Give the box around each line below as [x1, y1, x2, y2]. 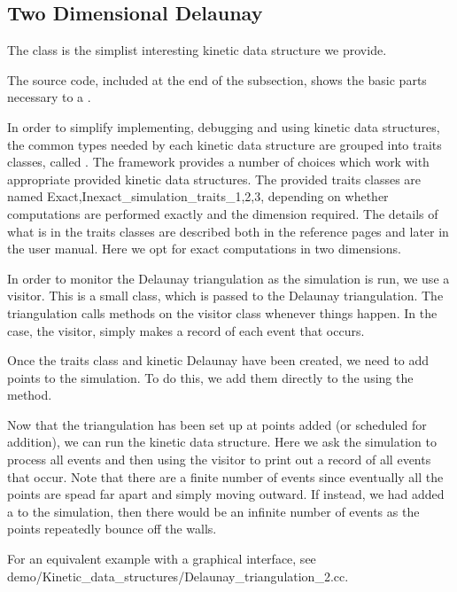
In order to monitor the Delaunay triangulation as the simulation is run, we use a [7, 269, 450, 287]
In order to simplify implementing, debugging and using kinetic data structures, [7, 117, 440, 136]
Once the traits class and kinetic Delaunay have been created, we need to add [7, 351, 430, 370]
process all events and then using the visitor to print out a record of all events [7, 450, 431, 469]
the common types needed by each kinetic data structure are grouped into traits [7, 135, 442, 153]
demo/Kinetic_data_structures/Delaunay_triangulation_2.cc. [7, 566, 349, 585]
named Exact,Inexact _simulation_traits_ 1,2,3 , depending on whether [7, 187, 389, 206]
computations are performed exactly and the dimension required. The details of [7, 204, 438, 222]
